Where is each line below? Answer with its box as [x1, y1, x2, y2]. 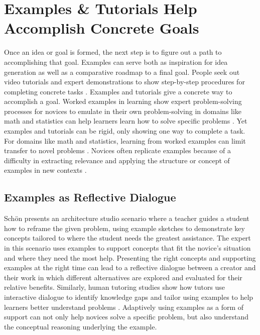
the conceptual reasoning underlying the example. [4, 321, 157, 331]
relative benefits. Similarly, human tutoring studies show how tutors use [4, 282, 225, 292]
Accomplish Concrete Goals [4, 18, 199, 38]
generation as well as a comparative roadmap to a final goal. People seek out [4, 66, 240, 77]
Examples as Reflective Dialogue [4, 189, 176, 205]
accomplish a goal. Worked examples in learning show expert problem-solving [4, 96, 242, 106]
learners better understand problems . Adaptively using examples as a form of [4, 301, 244, 312]
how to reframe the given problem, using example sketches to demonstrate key [4, 222, 245, 233]
